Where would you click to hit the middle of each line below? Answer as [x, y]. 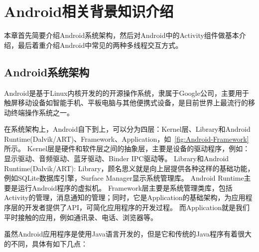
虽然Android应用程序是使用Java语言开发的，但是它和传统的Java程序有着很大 [128, 234]
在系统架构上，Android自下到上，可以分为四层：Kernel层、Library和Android [127, 129]
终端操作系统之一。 [42, 112]
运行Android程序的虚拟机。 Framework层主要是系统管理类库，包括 [125, 187]
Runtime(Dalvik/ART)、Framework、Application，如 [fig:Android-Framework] [127, 138]
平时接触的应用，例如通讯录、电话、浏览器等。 [81, 217]
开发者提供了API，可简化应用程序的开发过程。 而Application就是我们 [137, 207]
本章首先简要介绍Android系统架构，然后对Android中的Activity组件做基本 [122, 35]
